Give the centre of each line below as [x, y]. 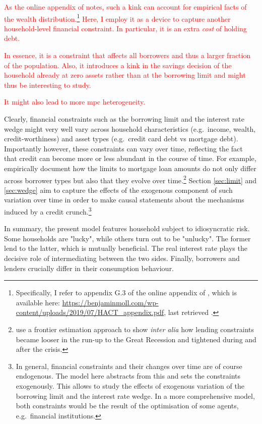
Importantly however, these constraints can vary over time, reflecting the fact [123, 148]
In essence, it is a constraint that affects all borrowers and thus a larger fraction [127, 55]
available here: [38, 302]
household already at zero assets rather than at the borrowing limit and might [125, 75]
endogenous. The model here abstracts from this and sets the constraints [128, 376]
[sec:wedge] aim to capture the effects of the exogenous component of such [118, 190]
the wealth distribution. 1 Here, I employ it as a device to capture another [117, 18]
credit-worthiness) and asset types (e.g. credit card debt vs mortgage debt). [121, 139]
